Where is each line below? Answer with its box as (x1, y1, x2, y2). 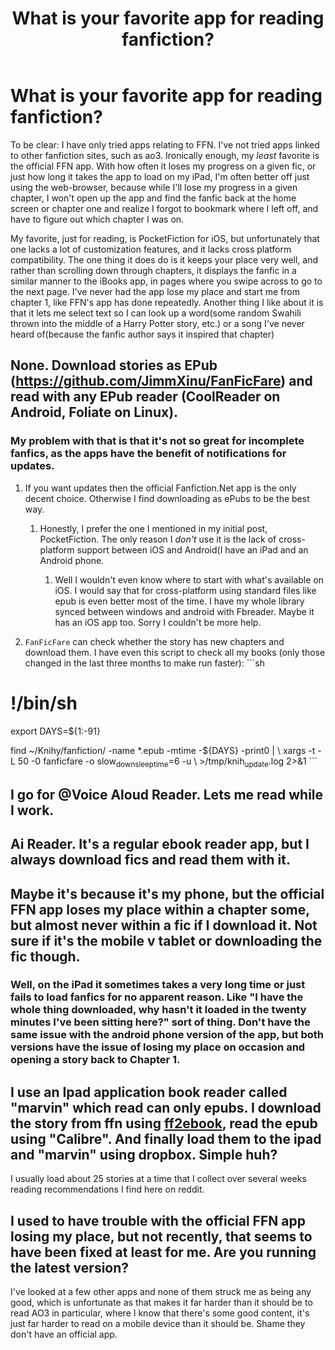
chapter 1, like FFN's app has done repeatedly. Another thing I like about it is (10, 296, 324, 308)
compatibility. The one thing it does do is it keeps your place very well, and (10, 253, 319, 266)
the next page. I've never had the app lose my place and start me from (10, 285, 300, 297)
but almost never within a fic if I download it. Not (10, 917, 318, 934)
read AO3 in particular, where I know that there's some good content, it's (10, 1307, 310, 1319)
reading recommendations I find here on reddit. (10, 1183, 205, 1196)
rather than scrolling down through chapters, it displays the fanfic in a (10, 264, 297, 276)
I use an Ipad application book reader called (10, 1083, 288, 1101)
